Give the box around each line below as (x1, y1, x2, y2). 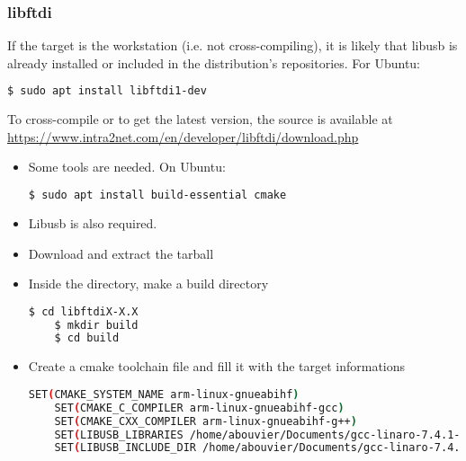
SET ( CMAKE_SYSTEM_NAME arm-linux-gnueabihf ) (28, 387, 300, 401)
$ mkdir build (54, 318, 139, 332)
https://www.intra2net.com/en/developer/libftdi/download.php (7, 127, 359, 146)
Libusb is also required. (28, 213, 157, 232)
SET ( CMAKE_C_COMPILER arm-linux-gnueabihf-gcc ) (54, 401, 345, 414)
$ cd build (54, 332, 120, 345)
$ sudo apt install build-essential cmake (28, 189, 287, 202)
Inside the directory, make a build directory (28, 274, 269, 293)
